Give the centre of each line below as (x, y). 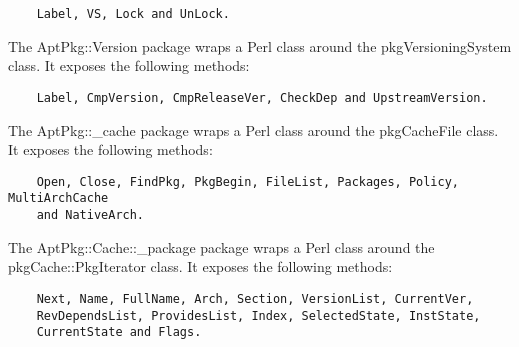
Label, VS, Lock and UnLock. (133, 14)
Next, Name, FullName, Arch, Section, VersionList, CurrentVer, (255, 298)
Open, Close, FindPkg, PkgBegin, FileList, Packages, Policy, (248, 181)
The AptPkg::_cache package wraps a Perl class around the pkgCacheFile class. (253, 129)
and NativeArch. (90, 215)
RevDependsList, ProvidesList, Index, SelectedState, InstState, (258, 315)
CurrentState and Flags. (119, 332)
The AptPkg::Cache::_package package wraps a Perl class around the (221, 246)
